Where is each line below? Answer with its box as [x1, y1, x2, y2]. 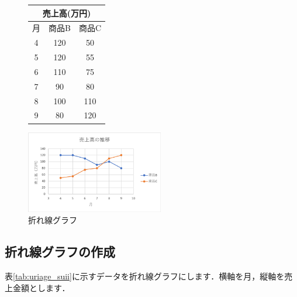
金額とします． [12, 281, 70, 293]
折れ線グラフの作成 [5, 243, 115, 261]
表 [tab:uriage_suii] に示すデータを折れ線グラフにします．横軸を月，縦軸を [5, 270, 285, 282]
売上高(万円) [42, 6, 91, 19]
